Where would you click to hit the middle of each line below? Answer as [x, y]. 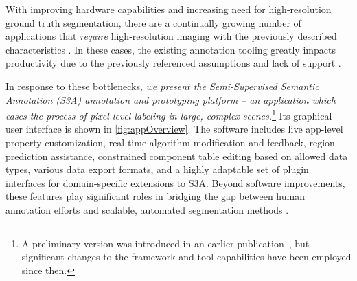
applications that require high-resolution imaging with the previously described [171, 36]
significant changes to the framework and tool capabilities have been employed [186, 257]
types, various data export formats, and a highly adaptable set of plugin [157, 169]
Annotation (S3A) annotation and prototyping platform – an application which [171, 99]
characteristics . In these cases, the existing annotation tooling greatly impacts [171, 49]
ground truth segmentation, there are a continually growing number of [153, 22]
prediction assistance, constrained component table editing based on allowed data [177, 156]
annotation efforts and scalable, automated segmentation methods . [147, 209]
